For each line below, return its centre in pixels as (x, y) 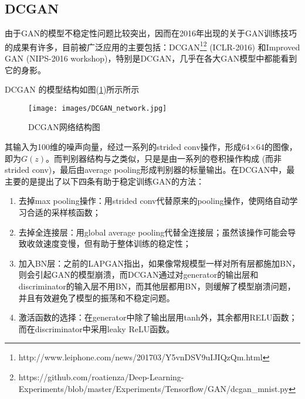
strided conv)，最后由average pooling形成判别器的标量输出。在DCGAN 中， (146, 170)
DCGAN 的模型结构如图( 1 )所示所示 (72, 89)
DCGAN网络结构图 (64, 127)
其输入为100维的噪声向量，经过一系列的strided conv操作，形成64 (127, 147)
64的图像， (277, 147)
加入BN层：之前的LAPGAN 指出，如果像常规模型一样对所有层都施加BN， (159, 263)
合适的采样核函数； (64, 212)
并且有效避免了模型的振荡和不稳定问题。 (96, 297)
